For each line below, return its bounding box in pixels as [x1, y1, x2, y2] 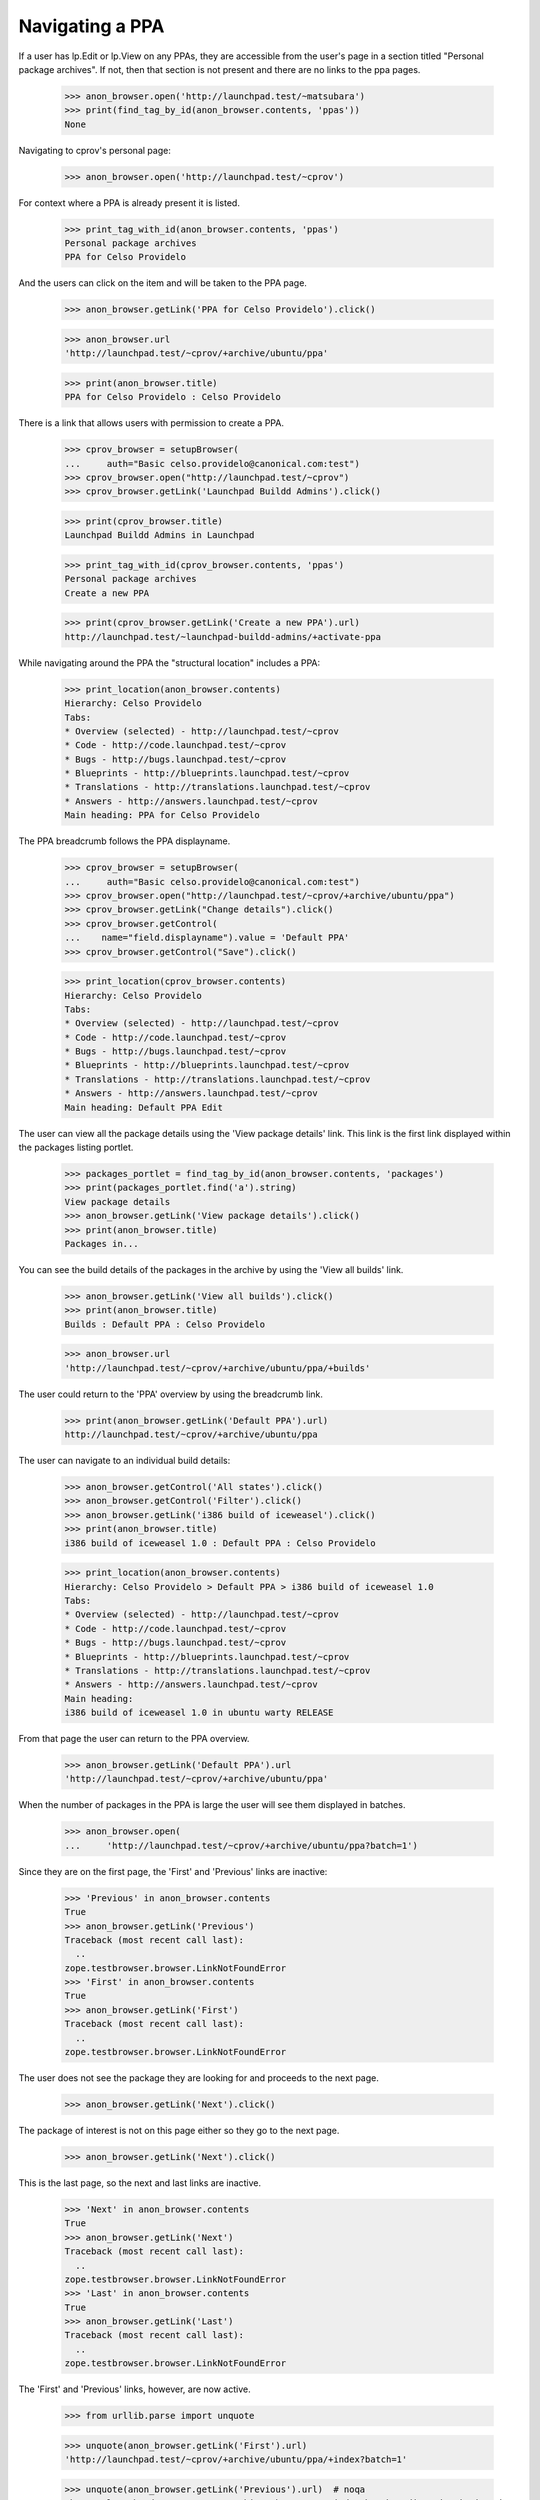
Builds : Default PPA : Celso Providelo [64, 1318, 265, 1330]
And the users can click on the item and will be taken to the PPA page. [18, 277, 307, 289]
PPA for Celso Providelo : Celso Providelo [64, 391, 282, 403]
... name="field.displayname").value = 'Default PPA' [64, 932, 350, 944]
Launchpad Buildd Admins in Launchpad [64, 530, 255, 541]
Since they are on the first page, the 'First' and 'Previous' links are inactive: [18, 1865, 328, 1877]
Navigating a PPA [18, 15, 165, 37]
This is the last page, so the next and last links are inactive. [18, 2176, 262, 2189]
